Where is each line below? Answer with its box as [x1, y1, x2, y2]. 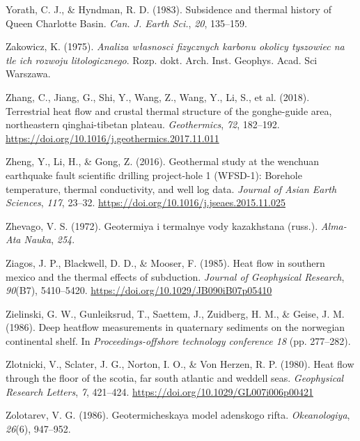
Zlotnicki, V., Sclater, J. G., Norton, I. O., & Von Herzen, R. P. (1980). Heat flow [6, 357, 354, 371]
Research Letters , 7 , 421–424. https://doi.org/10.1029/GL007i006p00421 [6, 384, 313, 399]
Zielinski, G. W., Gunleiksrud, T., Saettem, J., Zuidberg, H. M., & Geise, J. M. [6, 306, 345, 320]
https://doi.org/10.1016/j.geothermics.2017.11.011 [6, 130, 219, 145]
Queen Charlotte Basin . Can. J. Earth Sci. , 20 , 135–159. [6, 15, 247, 30]
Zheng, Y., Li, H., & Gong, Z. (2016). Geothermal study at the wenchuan [6, 154, 320, 169]
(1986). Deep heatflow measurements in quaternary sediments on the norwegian [6, 320, 345, 334]
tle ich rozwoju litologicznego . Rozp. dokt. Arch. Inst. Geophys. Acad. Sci [6, 52, 318, 67]
